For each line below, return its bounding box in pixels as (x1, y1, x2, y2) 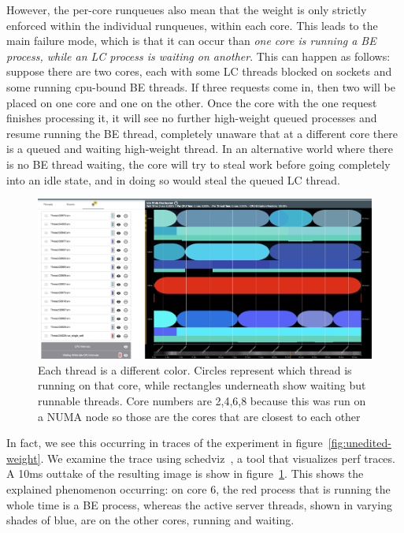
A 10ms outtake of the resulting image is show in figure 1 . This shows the (6, 465, 364, 482)
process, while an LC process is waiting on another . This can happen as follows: (6, 47, 391, 64)
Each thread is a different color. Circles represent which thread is (38, 361, 352, 378)
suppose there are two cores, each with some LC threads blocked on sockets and (6, 63, 392, 80)
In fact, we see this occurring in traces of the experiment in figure (6, 434, 323, 451)
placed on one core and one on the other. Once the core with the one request (6, 94, 377, 110)
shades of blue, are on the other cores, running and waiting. (6, 512, 295, 528)
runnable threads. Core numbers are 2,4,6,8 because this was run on (38, 392, 366, 408)
